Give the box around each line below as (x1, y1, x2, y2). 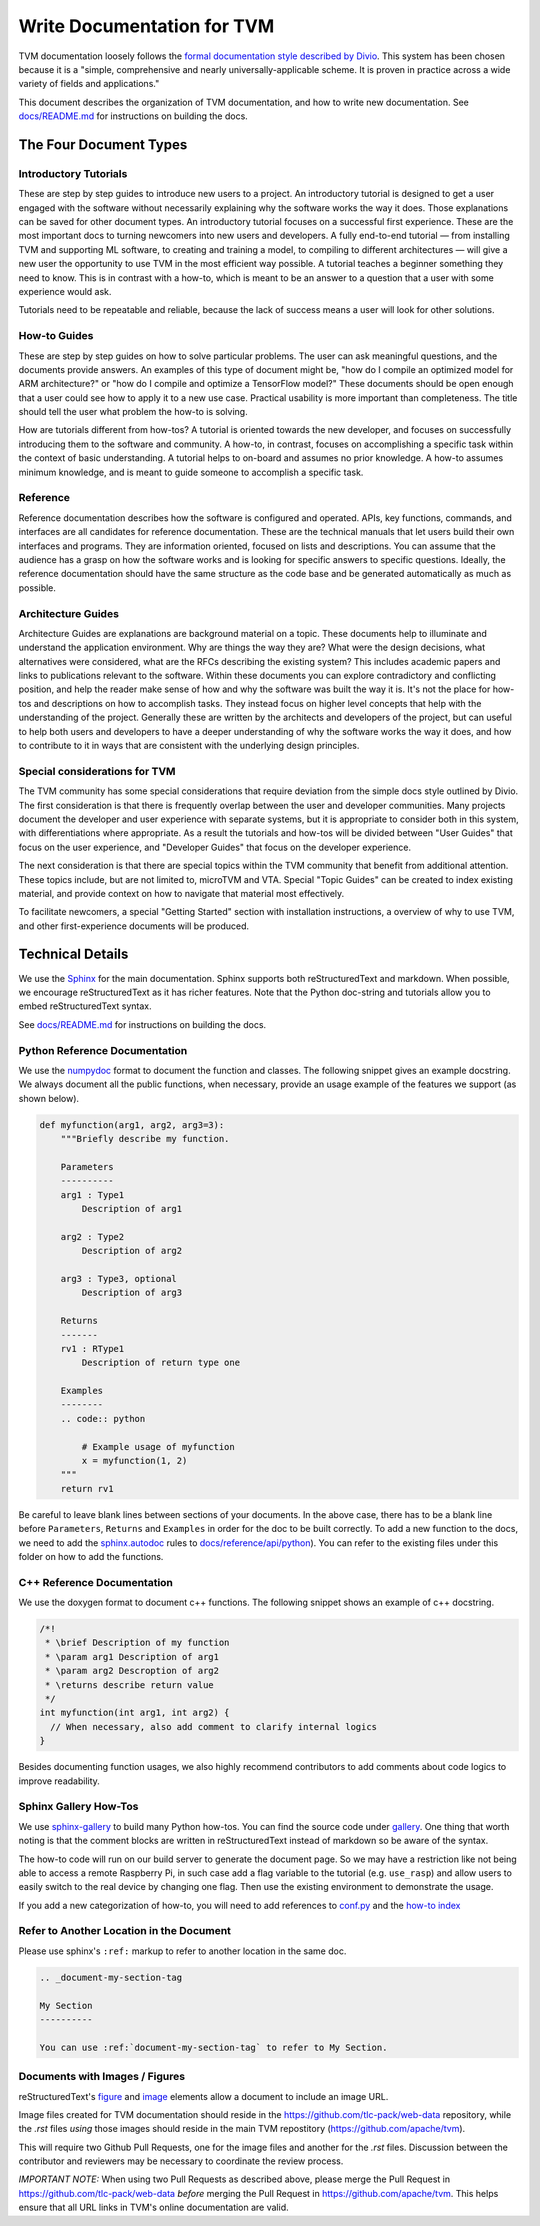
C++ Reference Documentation (18, 1575, 174, 1589)
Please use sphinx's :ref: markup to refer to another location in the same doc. (18, 1945, 347, 1957)
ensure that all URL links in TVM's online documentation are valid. (18, 2201, 289, 2214)
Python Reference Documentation (18, 1043, 188, 1057)
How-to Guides (18, 329, 94, 343)
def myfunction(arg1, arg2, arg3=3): (39, 1119, 225, 1130)
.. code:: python (60, 1413, 146, 1424)
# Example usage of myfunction (81, 1441, 235, 1452)
